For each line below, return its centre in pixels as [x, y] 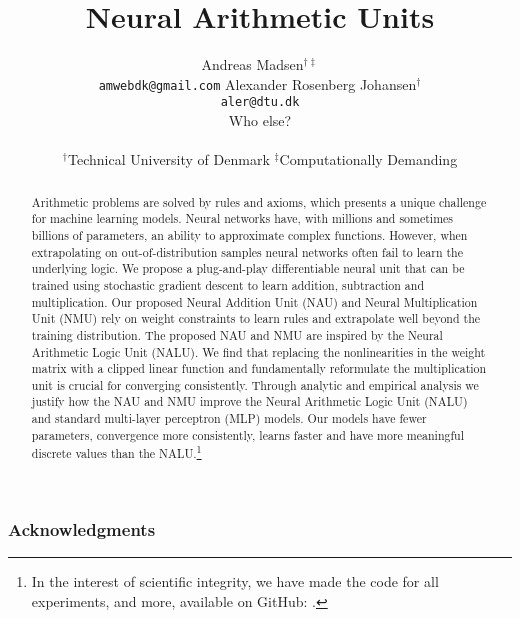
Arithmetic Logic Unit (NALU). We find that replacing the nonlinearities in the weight [258, 351]
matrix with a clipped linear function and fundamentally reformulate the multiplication [259, 368]
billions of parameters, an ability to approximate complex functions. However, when [249, 234]
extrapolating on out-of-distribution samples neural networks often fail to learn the [247, 251]
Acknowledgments [82, 529]
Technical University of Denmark [168, 159]
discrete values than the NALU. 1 [116, 452]
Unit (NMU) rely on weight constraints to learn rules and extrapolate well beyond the [256, 318]
